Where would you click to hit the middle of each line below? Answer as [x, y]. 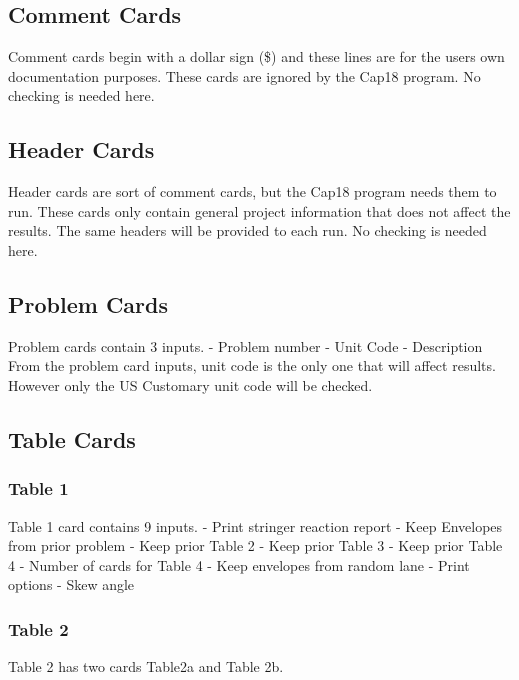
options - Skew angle [71, 584]
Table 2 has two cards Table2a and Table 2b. [146, 666]
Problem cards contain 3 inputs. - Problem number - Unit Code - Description [245, 345]
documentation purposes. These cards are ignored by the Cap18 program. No [244, 75]
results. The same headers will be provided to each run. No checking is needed [247, 230]
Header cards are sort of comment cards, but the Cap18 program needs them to [252, 191]
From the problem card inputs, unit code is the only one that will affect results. [252, 365]
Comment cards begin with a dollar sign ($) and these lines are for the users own [256, 56]
